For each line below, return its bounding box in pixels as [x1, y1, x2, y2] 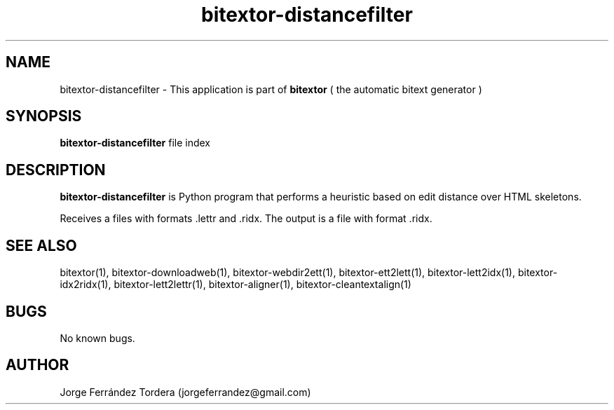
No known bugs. [60, 332, 135, 344]
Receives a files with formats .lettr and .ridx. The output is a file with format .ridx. [60, 212, 432, 225]
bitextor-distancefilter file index [60, 137, 211, 149]
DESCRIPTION [6, 160, 106, 179]
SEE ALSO [6, 236, 77, 254]
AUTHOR [6, 356, 69, 374]
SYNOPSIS [6, 107, 82, 125]
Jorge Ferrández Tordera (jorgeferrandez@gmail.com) [60, 385, 311, 398]
